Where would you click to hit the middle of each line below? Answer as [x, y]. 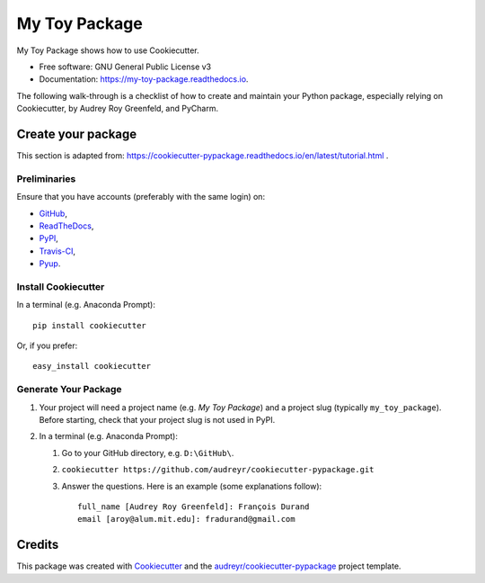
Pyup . [50, 264]
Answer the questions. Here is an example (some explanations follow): [192, 486]
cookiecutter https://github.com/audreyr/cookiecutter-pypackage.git [218, 470]
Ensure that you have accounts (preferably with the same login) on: [141, 197]
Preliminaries [46, 178]
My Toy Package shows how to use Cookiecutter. [108, 50]
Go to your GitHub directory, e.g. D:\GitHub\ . [148, 453]
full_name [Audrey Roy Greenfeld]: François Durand [194, 507]
